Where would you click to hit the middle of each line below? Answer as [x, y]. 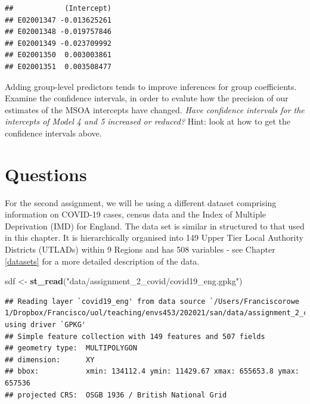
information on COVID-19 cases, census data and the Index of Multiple [136, 214]
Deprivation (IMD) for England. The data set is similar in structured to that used [155, 226]
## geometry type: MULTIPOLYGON [71, 348]
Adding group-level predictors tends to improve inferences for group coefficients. [151, 86]
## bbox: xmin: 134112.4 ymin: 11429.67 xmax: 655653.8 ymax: [152, 372]
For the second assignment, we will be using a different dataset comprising [141, 202]
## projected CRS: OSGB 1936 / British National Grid [116, 395]
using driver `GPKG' [46, 325]
